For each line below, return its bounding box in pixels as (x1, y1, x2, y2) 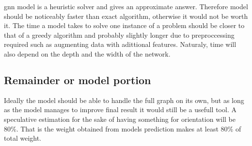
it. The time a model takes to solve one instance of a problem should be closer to (4, 20, 245, 30)
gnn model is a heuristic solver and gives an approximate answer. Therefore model (4, 1, 248, 11)
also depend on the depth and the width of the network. (4, 48, 171, 58)
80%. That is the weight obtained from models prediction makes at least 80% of (4, 123, 241, 133)
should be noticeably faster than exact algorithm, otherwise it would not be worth (4, 11, 248, 21)
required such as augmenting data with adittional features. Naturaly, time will (4, 39, 236, 49)
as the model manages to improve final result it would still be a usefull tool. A (4, 104, 236, 115)
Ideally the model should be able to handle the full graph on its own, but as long (4, 95, 244, 105)
